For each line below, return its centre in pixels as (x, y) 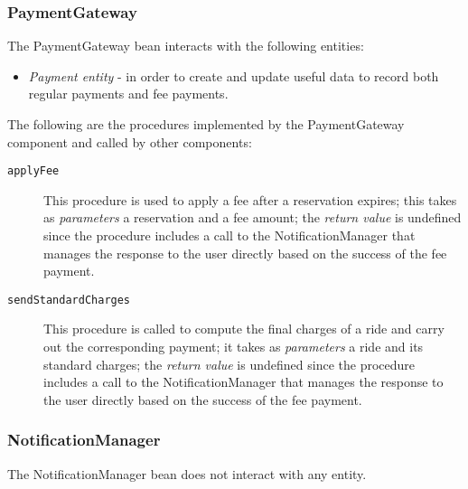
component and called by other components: (130, 141)
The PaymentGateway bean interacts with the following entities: (186, 46)
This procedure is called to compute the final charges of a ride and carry (244, 329)
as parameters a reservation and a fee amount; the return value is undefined (253, 217)
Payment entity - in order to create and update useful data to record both (234, 75)
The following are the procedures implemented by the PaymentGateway (206, 124)
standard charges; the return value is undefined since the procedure (229, 364)
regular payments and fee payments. (128, 94)
